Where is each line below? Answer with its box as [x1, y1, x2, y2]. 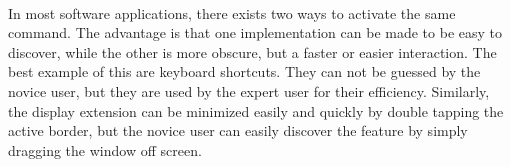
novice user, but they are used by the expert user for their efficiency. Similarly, [8, 80, 490, 101]
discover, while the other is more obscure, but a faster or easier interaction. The [8, 41, 497, 62]
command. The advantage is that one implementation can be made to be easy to [8, 22, 502, 43]
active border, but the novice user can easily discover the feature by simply [8, 120, 468, 141]
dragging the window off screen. [8, 139, 202, 160]
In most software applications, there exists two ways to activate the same [8, 2, 456, 23]
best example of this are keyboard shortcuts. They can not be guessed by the [8, 61, 481, 82]
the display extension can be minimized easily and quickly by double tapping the [8, 100, 504, 121]
